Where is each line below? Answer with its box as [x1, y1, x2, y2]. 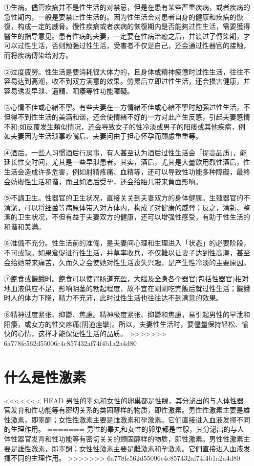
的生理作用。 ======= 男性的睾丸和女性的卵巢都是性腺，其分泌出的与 [4, 424, 237, 434]
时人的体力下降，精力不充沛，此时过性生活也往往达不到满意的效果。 [4, 293, 223, 303]
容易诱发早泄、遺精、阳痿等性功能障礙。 [4, 85, 134, 96]
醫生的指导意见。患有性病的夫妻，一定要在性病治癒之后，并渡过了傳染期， [4, 30, 243, 41]
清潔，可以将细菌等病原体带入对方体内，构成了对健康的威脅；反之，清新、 [4, 202, 243, 212]
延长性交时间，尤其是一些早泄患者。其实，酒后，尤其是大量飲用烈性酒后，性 [4, 157, 250, 167]
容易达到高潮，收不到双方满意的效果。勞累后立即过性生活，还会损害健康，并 [4, 76, 250, 86]
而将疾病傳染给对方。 [4, 49, 72, 60]
